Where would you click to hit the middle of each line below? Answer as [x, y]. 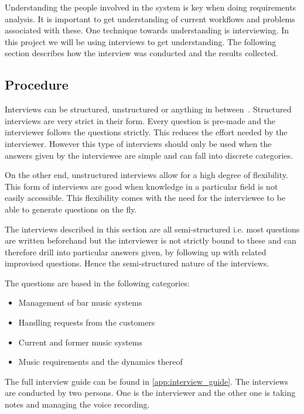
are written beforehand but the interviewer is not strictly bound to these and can [151, 240]
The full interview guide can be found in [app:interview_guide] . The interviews [147, 381]
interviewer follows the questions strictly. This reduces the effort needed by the [146, 132]
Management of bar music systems [80, 302]
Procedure [37, 85]
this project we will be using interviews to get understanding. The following [141, 41]
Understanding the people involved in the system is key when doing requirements [151, 7]
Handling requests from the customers [87, 322]
